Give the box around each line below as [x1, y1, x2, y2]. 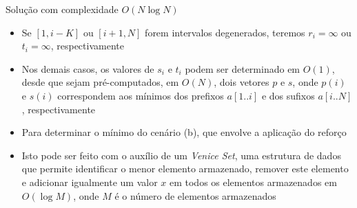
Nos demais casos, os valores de [21, 61, 154, 76]
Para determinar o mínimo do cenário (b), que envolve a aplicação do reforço [21, 125, 347, 139]
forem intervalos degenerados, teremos [145, 25, 305, 39]
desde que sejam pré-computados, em [21, 75, 179, 89]
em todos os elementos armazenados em [169, 174, 337, 189]
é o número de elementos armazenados [114, 188, 276, 203]
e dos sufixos [261, 88, 315, 102]
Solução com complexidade [6, 2, 119, 16]
